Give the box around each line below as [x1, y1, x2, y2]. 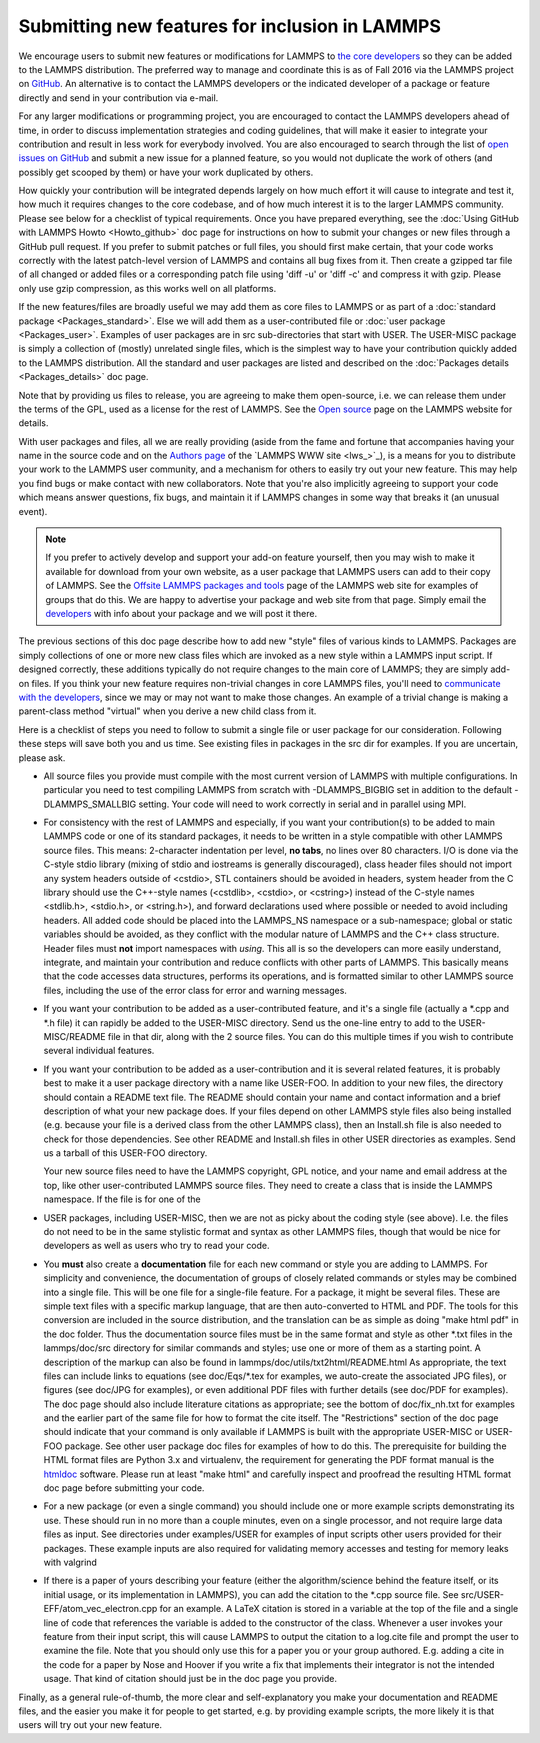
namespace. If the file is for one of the [43, 1193, 201, 1205]
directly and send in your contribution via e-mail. [18, 91, 219, 104]
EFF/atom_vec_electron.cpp [43, 1603, 158, 1615]
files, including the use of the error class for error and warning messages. [43, 984, 347, 996]
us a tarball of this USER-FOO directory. [43, 1147, 208, 1159]
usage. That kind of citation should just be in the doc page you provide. [43, 1673, 337, 1685]
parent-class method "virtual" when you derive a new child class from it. [18, 705, 317, 717]
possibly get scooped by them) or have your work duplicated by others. [18, 166, 314, 178]
